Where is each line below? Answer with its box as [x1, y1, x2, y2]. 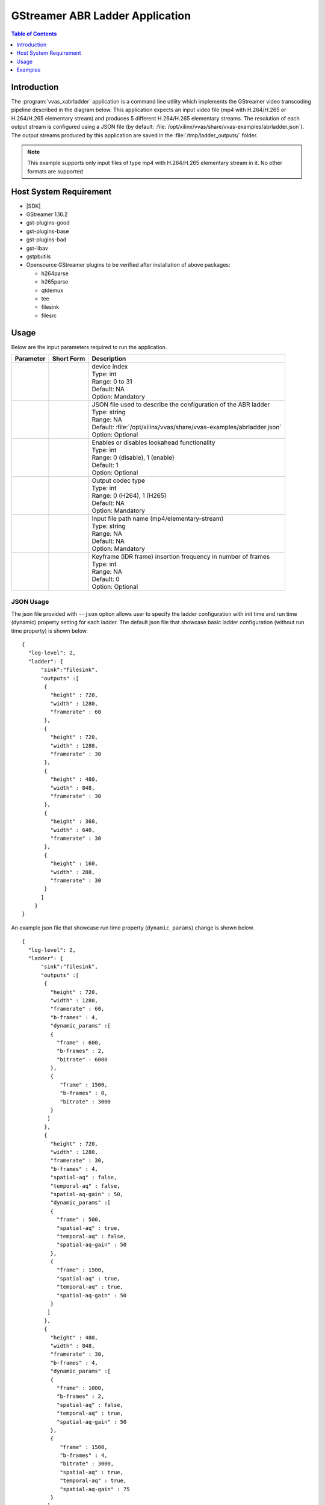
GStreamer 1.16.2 [26, 211, 68, 218]
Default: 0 [91, 575, 120, 583]
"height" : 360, [50, 818, 99, 825]
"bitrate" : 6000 [56, 1056, 108, 1063]
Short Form [52, 355, 85, 363]
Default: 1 [91, 461, 119, 470]
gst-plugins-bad [26, 236, 67, 243]
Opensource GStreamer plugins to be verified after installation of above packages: [26, 261, 231, 268]
